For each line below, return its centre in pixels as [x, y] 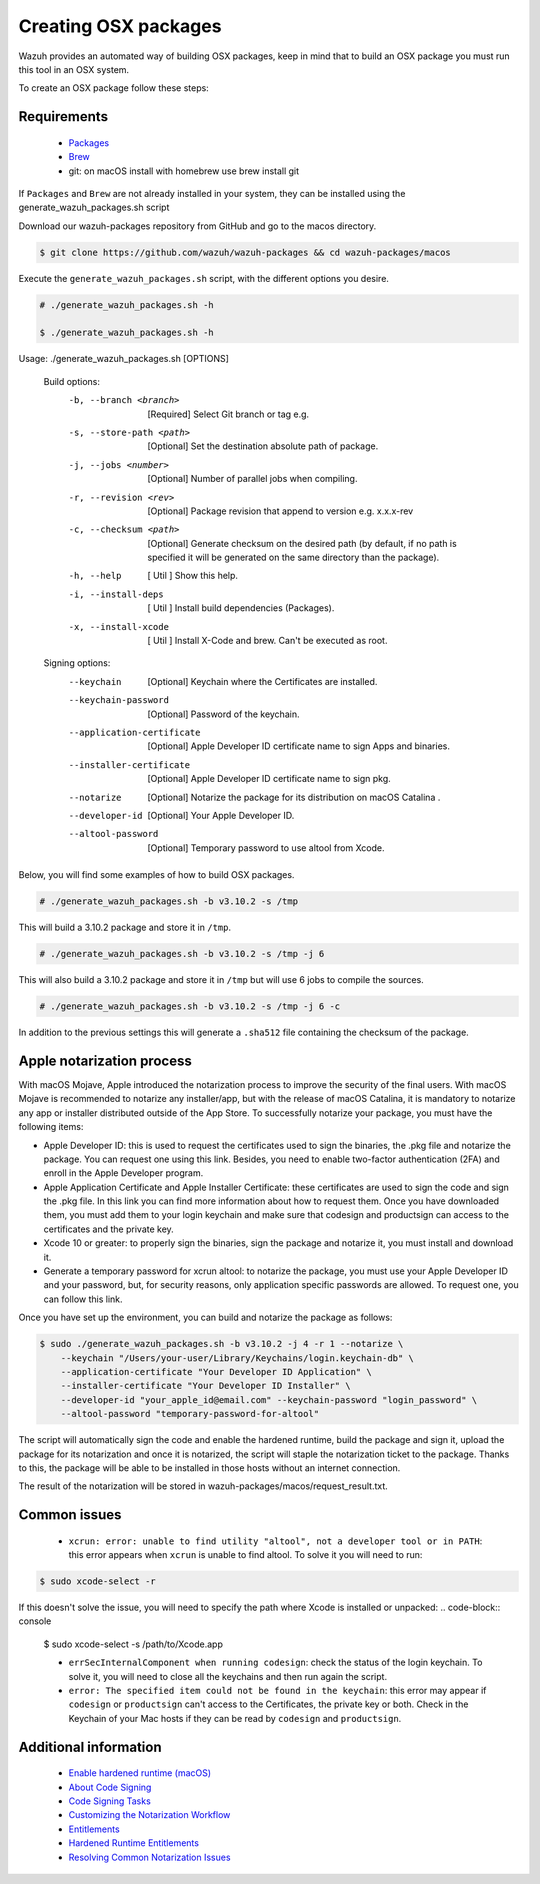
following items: [51, 1127]
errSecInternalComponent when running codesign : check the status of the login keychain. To [275, 1662]
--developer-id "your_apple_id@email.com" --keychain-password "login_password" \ [269, 1399]
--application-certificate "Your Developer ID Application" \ [216, 1371]
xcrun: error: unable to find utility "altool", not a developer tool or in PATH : [275, 1541]
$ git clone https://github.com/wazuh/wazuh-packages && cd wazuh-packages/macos [245, 252]
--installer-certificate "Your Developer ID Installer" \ [205, 1386]
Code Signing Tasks [110, 1801]
